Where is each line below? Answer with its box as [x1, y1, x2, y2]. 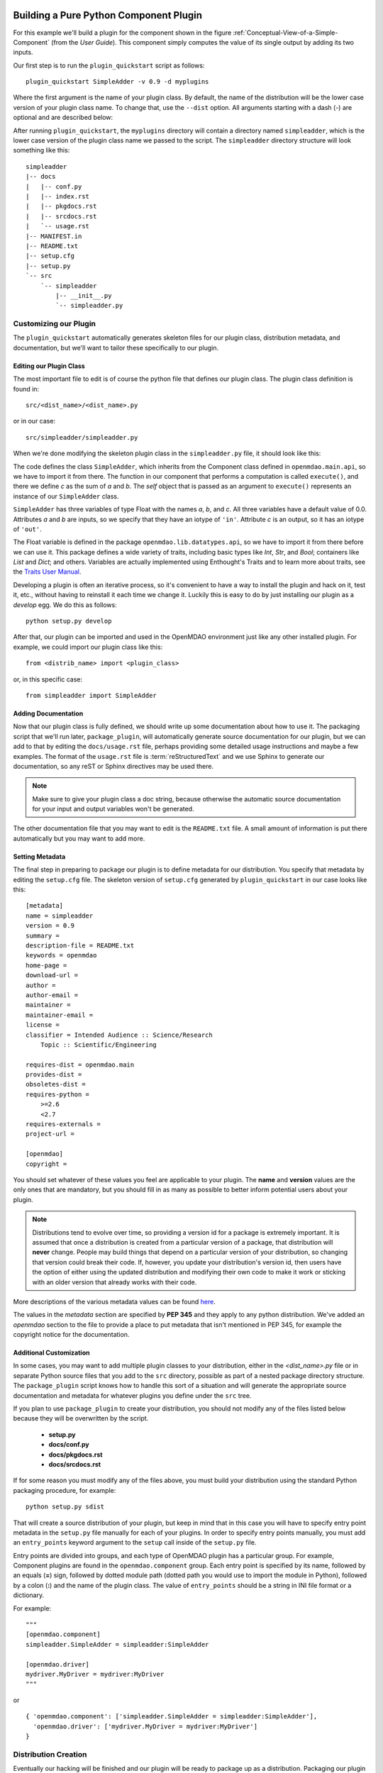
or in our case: [13, 417, 56, 426]
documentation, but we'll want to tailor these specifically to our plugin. [13, 343, 219, 352]
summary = [26, 931, 60, 940]
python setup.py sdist [26, 1503, 105, 1511]
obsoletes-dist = [26, 1080, 86, 1089]
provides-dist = [26, 1071, 82, 1079]
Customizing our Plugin [13, 319, 96, 329]
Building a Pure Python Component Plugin [13, 9, 202, 21]
